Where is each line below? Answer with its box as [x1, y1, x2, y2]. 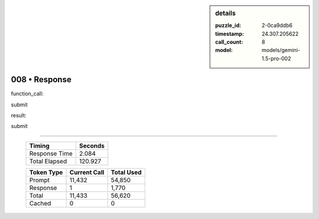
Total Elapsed [29, 157, 67, 165]
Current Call [69, 168, 105, 176]
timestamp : [215, 30, 245, 37]
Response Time [29, 149, 73, 158]
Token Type [29, 168, 63, 176]
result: [11, 112, 27, 119]
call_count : [215, 38, 243, 45]
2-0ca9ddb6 [262, 22, 292, 29]
